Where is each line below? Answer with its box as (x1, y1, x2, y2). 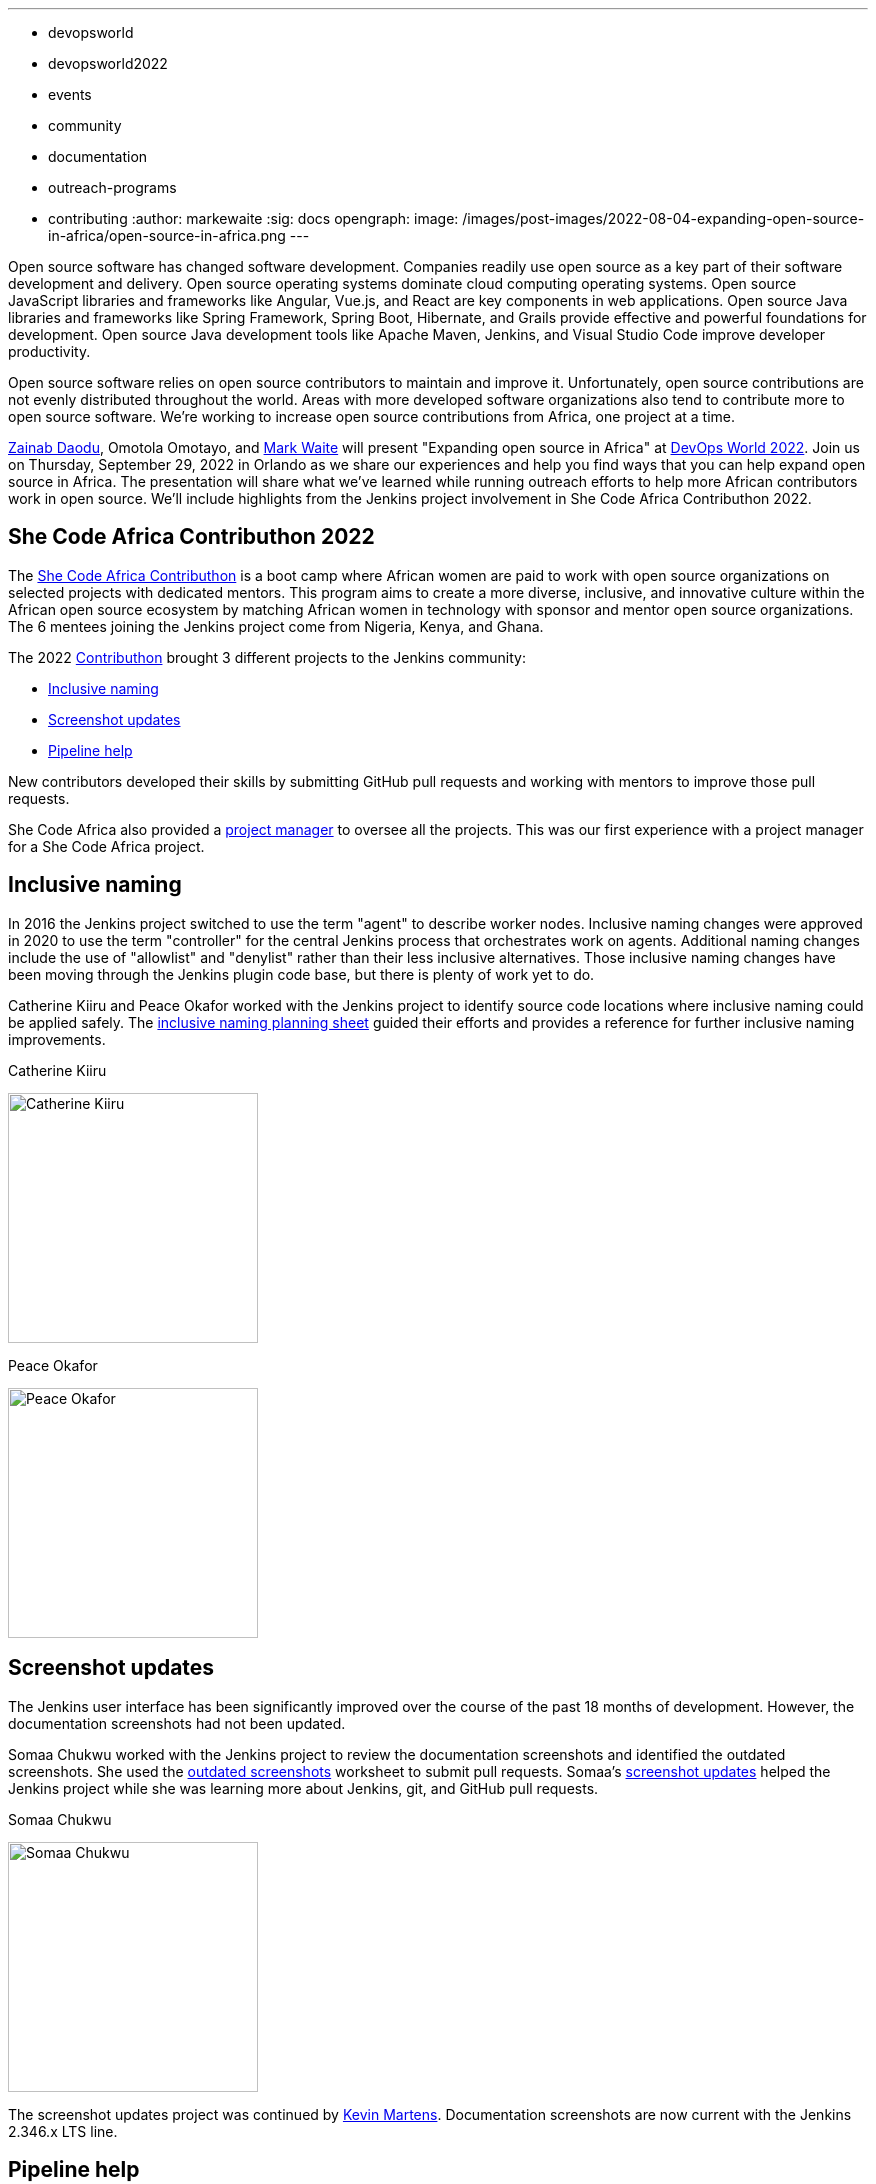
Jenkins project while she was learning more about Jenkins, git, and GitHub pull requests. (8, 1779, 599, 1797)
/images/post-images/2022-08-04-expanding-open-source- (462, 210, 865, 227)
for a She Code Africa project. (8, 837, 205, 855)
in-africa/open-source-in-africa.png (48, 227, 286, 244)
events (48, 86, 92, 103)
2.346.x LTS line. (8, 2122, 118, 2140)
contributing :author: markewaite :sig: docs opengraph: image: (48, 210, 459, 227)
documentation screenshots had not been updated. (8, 1714, 346, 1732)
